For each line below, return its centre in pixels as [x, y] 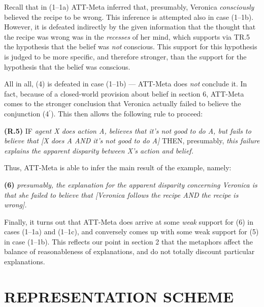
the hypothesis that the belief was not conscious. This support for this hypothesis [131, 47]
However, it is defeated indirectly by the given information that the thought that [130, 27]
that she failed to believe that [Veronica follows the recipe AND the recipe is [121, 194]
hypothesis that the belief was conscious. [67, 66]
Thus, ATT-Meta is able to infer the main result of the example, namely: [118, 167]
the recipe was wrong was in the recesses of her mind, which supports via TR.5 [127, 36]
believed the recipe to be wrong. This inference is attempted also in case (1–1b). [129, 17]
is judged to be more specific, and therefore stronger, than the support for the [125, 56]
